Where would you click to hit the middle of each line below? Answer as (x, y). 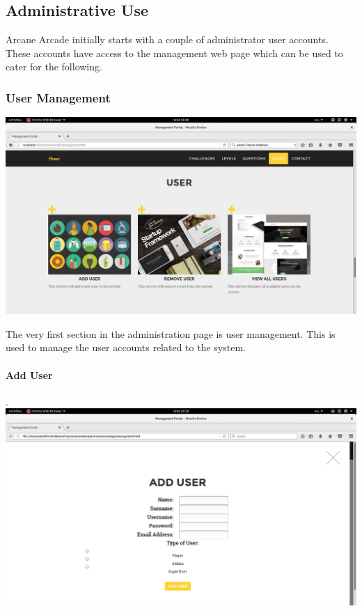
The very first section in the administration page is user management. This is (171, 333)
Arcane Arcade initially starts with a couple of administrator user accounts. (167, 39)
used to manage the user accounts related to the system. (126, 347)
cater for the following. (54, 67)
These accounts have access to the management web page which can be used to (174, 53)
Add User (29, 374)
